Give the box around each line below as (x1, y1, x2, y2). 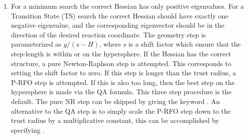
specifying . (11, 124, 45, 135)
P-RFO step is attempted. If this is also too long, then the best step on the (11, 77, 235, 87)
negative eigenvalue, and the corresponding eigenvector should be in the (11, 20, 225, 30)
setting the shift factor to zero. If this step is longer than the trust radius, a (11, 68, 236, 78)
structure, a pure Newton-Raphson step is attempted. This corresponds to (11, 58, 231, 68)
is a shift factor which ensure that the (128, 39, 241, 49)
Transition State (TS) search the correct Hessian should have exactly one (11, 10, 229, 20)
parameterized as (11, 39, 62, 49)
